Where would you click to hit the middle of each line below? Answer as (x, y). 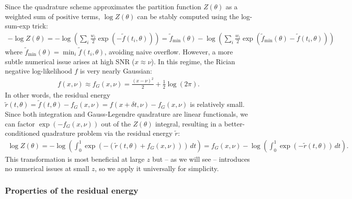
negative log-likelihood (39, 71)
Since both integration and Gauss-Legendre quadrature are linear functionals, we (127, 113)
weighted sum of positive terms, (53, 16)
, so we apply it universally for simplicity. (157, 168)
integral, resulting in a (189, 123)
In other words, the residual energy (58, 94)
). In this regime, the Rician (193, 61)
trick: (40, 26)
